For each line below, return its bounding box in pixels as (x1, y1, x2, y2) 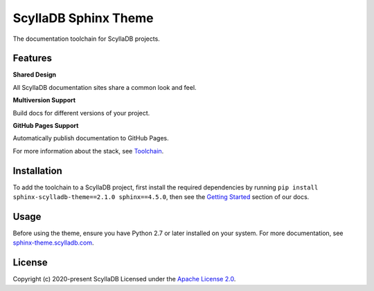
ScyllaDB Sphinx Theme (12, 10, 154, 26)
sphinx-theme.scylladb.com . (12, 238, 94, 247)
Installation (12, 165, 62, 176)
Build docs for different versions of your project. (12, 109, 150, 117)
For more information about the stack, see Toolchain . (12, 147, 164, 155)
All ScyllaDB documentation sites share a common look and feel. (12, 83, 197, 91)
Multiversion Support (12, 96, 76, 104)
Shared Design (12, 71, 57, 79)
